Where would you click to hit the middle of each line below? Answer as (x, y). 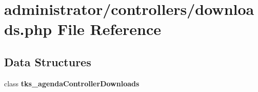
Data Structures (48, 61)
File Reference (109, 29)
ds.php (28, 29)
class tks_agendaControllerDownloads (72, 83)
